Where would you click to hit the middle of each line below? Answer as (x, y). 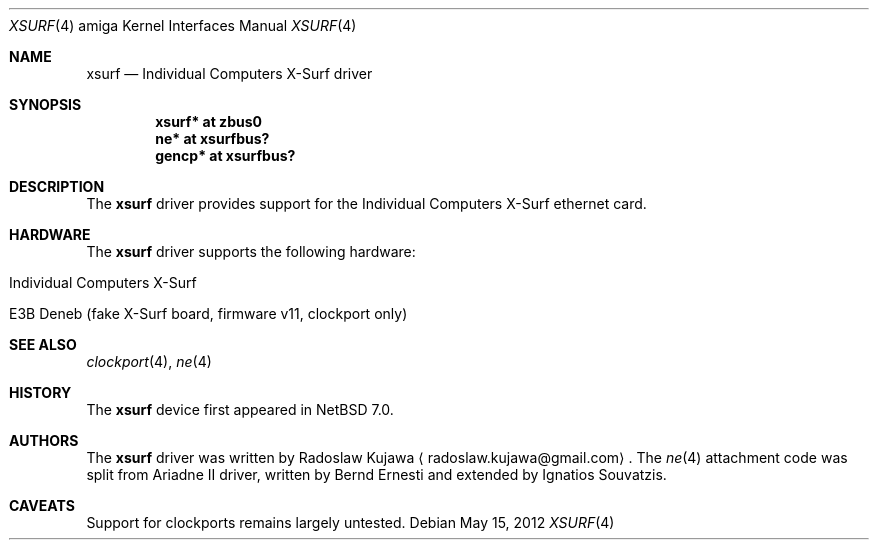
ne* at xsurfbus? (212, 138)
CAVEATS (42, 505)
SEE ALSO (43, 344)
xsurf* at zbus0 (208, 121)
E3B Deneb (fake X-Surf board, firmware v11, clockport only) (208, 313)
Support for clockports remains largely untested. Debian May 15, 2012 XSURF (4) (350, 522)
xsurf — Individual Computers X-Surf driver (229, 73)
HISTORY (40, 392)
